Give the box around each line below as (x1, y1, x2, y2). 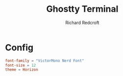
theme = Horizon (5, 67, 38, 72)
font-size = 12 (5, 63, 36, 68)
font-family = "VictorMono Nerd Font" (5, 58, 84, 63)
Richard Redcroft (65, 20, 99, 25)
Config (5, 42, 33, 53)
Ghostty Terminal (46, 3, 119, 15)
